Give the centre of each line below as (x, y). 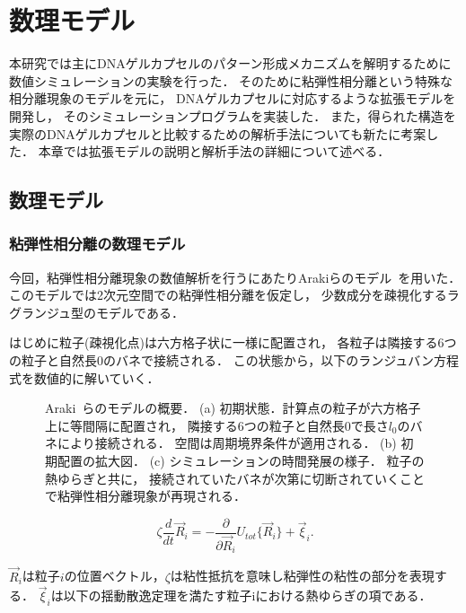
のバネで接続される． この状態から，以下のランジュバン (268, 360)
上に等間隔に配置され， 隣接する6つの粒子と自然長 (195, 425)
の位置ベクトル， (114, 576)
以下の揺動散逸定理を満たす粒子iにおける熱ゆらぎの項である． (247, 595)
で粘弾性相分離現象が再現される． (145, 496)
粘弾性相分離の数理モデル (97, 244)
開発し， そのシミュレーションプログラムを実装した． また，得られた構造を (233, 115)
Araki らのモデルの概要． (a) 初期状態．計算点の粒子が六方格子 (233, 408)
